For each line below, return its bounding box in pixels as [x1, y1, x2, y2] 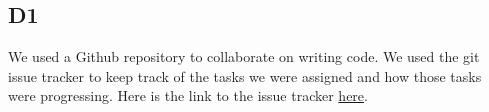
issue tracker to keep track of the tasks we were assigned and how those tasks [8, 65, 482, 86]
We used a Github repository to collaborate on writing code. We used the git [8, 46, 480, 67]
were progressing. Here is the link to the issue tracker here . [8, 85, 368, 106]
